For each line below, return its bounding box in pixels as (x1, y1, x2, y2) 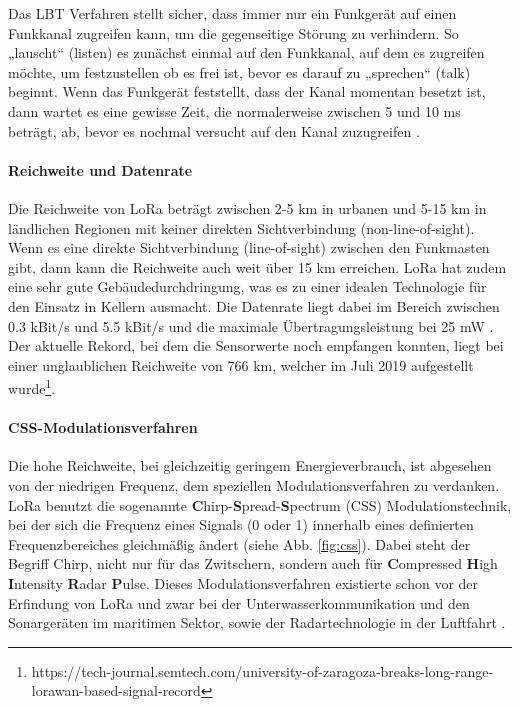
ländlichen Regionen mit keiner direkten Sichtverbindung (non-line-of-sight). (8, 217, 475, 238)
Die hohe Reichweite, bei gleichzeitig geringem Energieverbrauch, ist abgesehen (8, 455, 492, 476)
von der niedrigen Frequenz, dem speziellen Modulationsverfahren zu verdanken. (8, 474, 500, 495)
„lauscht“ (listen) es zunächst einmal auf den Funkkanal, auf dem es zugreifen (8, 42, 485, 63)
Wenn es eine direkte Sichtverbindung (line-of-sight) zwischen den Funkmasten (8, 237, 490, 258)
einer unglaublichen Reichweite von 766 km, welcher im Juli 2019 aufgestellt (8, 354, 474, 375)
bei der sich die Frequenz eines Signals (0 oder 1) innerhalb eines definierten (8, 514, 474, 535)
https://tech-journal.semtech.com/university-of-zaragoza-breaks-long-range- (31, 660, 494, 681)
